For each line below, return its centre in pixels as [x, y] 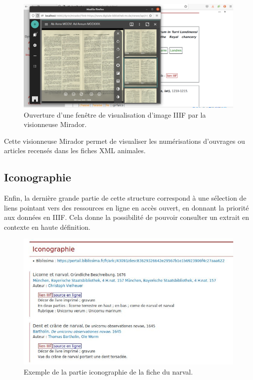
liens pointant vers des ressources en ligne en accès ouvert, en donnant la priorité [126, 207]
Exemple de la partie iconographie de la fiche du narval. [108, 371]
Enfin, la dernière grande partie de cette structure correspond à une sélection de [125, 198]
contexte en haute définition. [47, 227]
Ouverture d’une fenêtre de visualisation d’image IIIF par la [115, 114]
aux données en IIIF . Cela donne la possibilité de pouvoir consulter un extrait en [127, 217]
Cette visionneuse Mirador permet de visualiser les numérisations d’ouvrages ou [125, 141]
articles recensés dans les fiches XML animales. [75, 150]
